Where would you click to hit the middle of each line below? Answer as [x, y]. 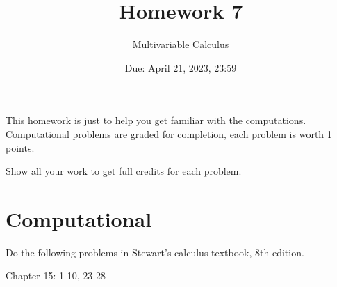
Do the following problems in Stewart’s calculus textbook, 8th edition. [155, 252]
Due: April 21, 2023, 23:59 [181, 67]
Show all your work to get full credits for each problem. [124, 171]
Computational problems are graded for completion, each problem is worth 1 [169, 133]
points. [20, 147]
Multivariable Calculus [181, 44]
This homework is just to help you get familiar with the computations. [156, 120]
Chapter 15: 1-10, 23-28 [56, 276]
